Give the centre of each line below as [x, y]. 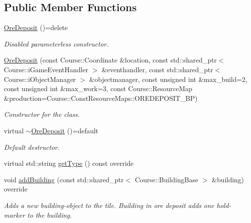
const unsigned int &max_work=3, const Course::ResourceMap [98, 88]
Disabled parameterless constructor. [56, 43]
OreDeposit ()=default [65, 130]
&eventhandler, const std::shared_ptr [157, 69]
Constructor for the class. [42, 114]
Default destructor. [32, 147]
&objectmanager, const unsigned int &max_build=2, [168, 79]
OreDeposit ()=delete [36, 27]
